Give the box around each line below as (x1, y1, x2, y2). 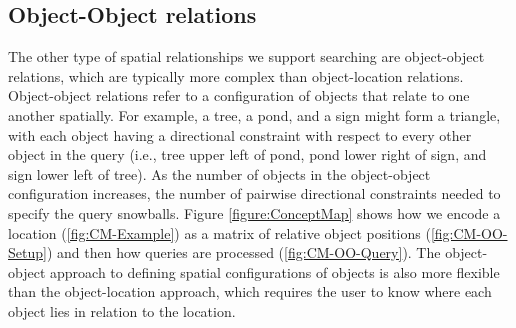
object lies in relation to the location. (8, 300, 236, 321)
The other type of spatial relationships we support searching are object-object (8, 46, 485, 67)
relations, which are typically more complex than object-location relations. (8, 65, 464, 86)
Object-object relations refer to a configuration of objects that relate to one (8, 85, 470, 106)
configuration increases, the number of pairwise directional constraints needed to (8, 183, 501, 204)
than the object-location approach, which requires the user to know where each (8, 281, 492, 302)
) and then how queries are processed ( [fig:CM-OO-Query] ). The (46, 242, 441, 263)
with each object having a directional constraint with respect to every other (8, 124, 472, 145)
